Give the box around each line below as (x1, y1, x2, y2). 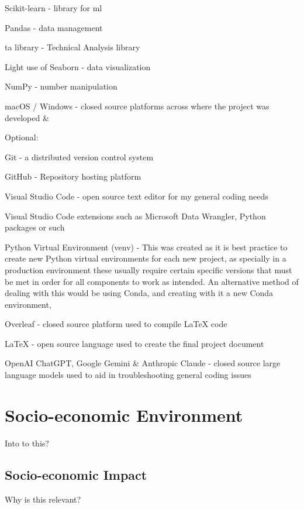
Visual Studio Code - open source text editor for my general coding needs (5, 190, 268, 202)
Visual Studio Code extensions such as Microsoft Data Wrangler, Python (5, 209, 266, 222)
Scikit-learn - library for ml (5, 2, 102, 13)
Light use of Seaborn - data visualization (5, 60, 151, 73)
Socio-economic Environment (5, 403, 243, 427)
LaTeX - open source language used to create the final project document (5, 337, 264, 349)
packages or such (5, 221, 65, 233)
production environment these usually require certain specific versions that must (5, 263, 292, 276)
